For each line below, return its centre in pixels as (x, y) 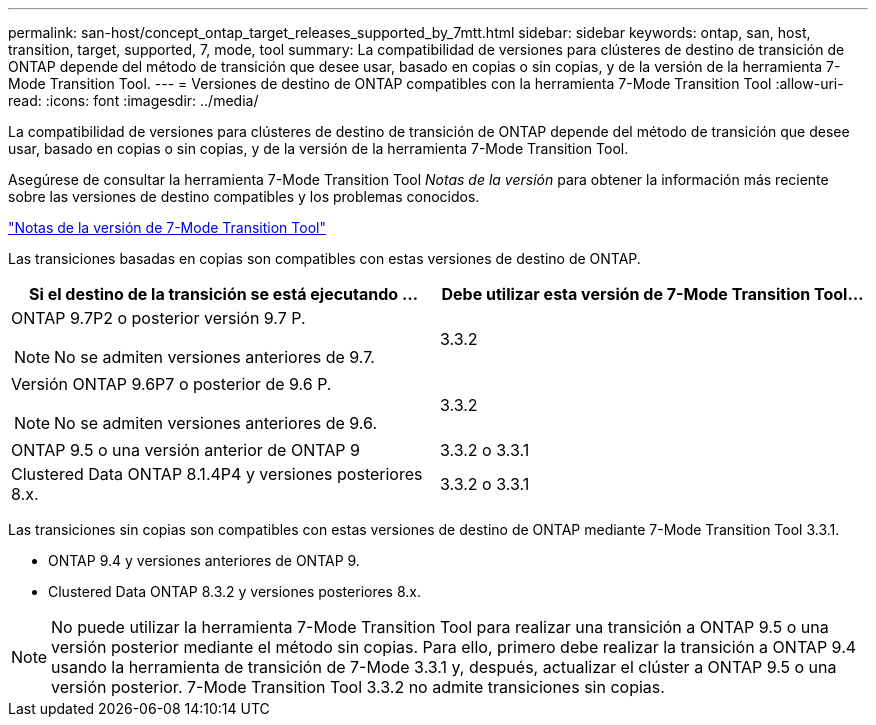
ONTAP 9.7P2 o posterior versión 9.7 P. (158, 318)
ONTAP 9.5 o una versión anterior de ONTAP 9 (185, 450)
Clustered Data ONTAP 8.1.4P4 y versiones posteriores (217, 474)
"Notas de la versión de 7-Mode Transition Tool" (167, 227)
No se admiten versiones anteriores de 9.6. (216, 423)
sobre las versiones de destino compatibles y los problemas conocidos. (244, 196)
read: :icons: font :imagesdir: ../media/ (133, 100)
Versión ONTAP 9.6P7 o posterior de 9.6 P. (171, 384)
